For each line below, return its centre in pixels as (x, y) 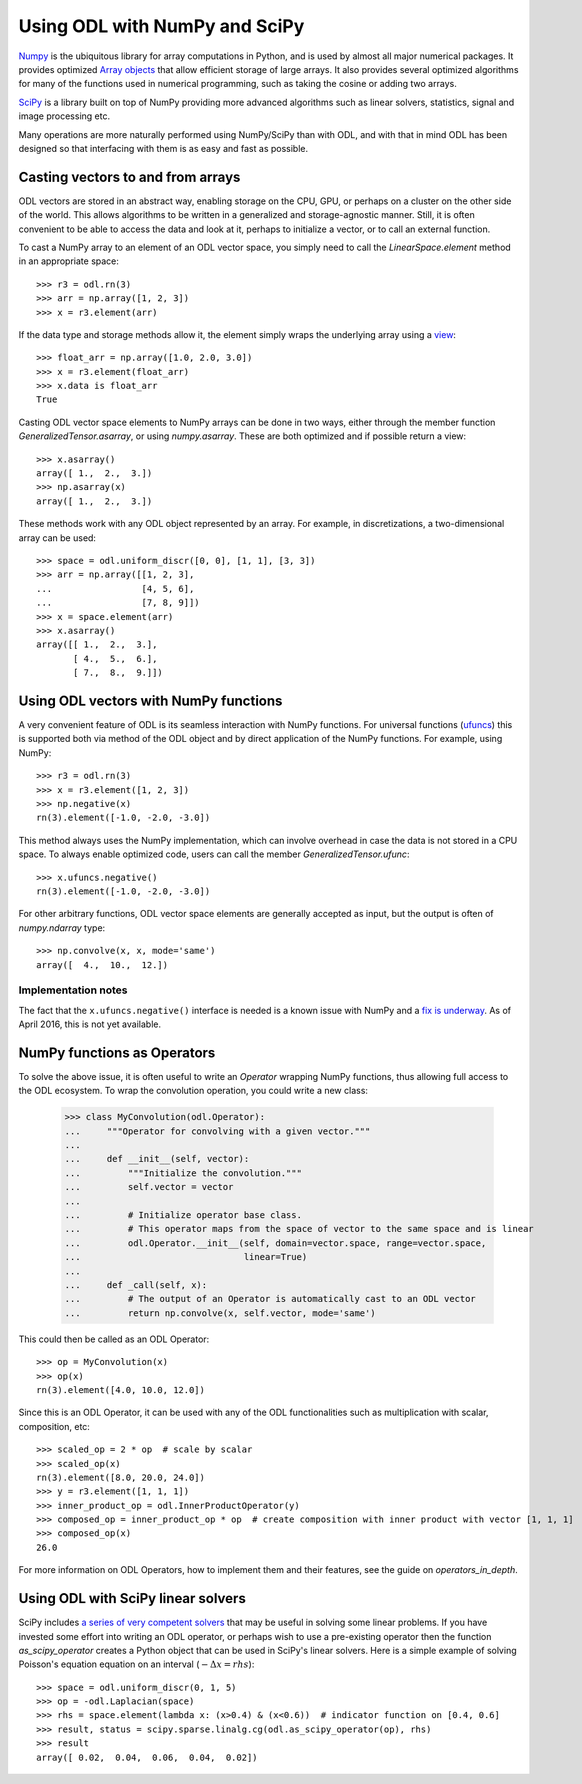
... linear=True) (186, 1257)
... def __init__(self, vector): (157, 1159)
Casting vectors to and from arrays (129, 176)
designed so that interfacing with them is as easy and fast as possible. (163, 148)
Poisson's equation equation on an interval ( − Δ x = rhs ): (136, 1664)
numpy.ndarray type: (62, 927)
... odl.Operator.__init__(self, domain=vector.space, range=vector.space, (275, 1243)
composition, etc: (54, 1426)
